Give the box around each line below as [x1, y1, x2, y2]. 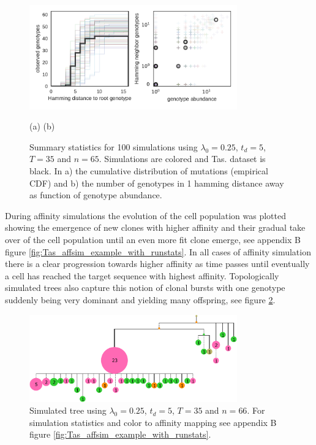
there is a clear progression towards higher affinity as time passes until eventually [5, 257, 310, 270]
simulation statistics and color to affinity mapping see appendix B [29, 416, 277, 428]
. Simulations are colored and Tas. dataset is [99, 152, 266, 165]
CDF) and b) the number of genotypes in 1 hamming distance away [29, 176, 284, 189]
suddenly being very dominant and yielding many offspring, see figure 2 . [5, 293, 276, 306]
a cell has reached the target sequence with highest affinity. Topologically [5, 269, 279, 282]
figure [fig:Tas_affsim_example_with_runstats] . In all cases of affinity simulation [5, 245, 311, 258]
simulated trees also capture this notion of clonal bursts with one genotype [5, 281, 285, 294]
